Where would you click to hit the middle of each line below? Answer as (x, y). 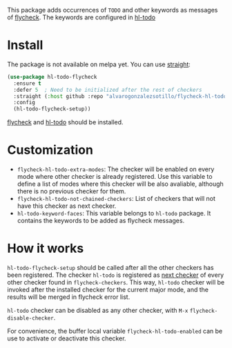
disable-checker (30, 318)
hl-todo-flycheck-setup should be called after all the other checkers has (110, 268)
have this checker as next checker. (67, 206)
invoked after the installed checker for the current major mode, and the (108, 290)
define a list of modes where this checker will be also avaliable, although (120, 184)
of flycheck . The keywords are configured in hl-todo (81, 17)
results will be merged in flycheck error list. (69, 297)
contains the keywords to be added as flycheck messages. (101, 221)
